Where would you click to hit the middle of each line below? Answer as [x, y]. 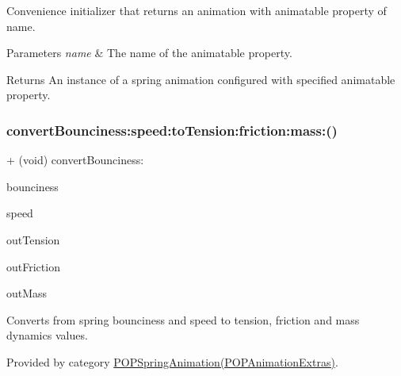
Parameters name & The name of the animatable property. [149, 53]
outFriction [33, 266]
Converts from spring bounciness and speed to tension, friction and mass [183, 319]
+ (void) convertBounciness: [75, 160]
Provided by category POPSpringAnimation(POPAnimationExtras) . [172, 361]
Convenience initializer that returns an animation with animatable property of [197, 10]
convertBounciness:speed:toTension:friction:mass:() [172, 130]
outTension [33, 239]
